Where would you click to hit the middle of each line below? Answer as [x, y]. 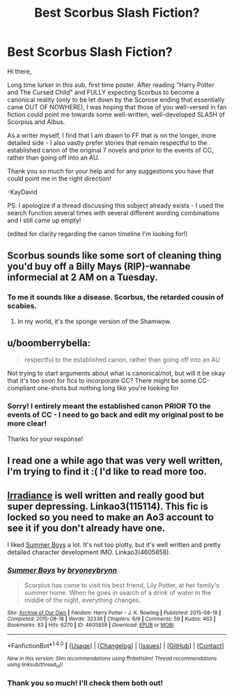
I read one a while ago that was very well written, [115, 461]
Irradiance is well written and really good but [106, 495]
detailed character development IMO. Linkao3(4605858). [89, 552]
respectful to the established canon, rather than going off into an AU [122, 360]
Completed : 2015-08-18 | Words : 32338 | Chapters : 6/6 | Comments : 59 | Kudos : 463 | [111, 619]
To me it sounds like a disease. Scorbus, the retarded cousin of [116, 298]
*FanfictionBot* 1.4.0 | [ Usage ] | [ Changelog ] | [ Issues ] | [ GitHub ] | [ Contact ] [116, 645]
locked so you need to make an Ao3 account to [111, 517]
